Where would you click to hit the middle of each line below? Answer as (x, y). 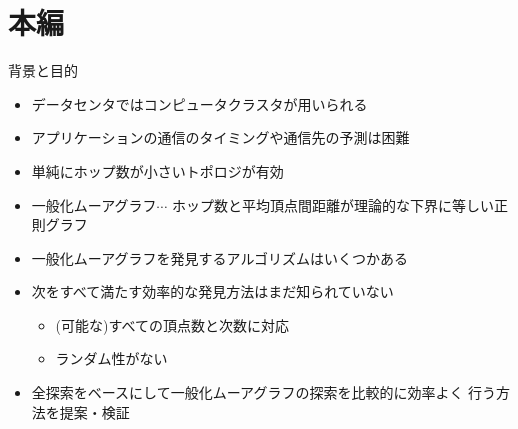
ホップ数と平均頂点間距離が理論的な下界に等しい (333, 204)
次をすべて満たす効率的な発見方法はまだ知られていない (212, 291)
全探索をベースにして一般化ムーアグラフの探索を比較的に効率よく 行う (264, 392)
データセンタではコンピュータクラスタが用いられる (199, 103)
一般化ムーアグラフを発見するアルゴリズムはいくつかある (220, 257)
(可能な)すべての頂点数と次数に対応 (172, 324)
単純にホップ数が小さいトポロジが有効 (157, 170)
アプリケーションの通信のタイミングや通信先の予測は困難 (220, 137)
